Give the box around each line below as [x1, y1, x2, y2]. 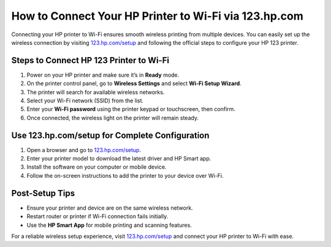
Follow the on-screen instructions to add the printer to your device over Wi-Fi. [26, 172, 224, 179]
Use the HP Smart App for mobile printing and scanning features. [26, 221, 192, 229]
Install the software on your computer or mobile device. [26, 163, 167, 171]
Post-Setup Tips [11, 188, 75, 199]
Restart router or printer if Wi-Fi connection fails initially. [26, 213, 169, 220]
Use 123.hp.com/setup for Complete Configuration [11, 130, 210, 140]
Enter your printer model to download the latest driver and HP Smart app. [26, 155, 211, 162]
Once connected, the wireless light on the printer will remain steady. [26, 114, 199, 121]
